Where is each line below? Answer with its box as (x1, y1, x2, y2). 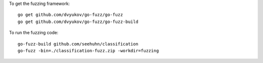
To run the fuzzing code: (9, 30, 58, 36)
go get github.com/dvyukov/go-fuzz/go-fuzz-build (18, 19, 139, 24)
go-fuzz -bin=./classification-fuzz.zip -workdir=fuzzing (18, 48, 159, 53)
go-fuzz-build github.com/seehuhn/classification (18, 41, 139, 46)
